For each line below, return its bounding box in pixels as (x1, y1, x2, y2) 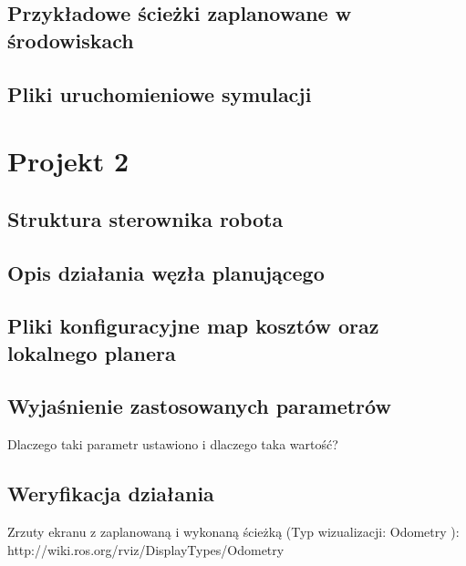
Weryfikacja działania (7, 479, 214, 508)
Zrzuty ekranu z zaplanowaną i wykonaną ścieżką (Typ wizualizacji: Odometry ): (7, 522, 460, 541)
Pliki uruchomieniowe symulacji (7, 79, 312, 108)
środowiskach (7, 26, 134, 54)
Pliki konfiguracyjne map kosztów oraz (7, 312, 379, 340)
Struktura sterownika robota (7, 204, 284, 232)
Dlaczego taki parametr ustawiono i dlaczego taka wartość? (7, 435, 338, 454)
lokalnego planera (7, 338, 176, 366)
